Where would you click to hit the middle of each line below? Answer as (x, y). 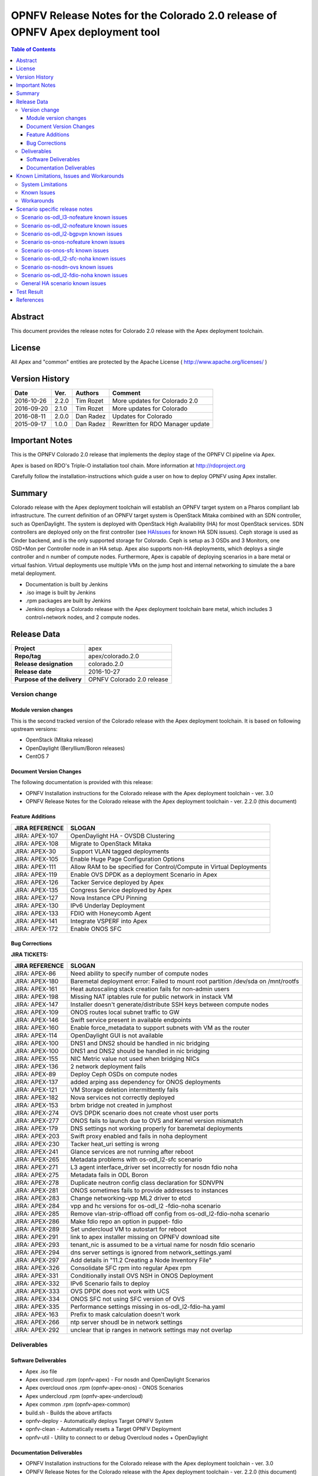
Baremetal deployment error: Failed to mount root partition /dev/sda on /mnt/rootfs (185, 981)
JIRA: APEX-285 (37, 1214)
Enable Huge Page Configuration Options (127, 859)
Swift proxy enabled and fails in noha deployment (139, 1137)
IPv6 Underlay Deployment (108, 905)
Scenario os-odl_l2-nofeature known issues (74, 226)
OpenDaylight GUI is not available (117, 1036)
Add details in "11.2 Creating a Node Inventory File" (141, 1261)
